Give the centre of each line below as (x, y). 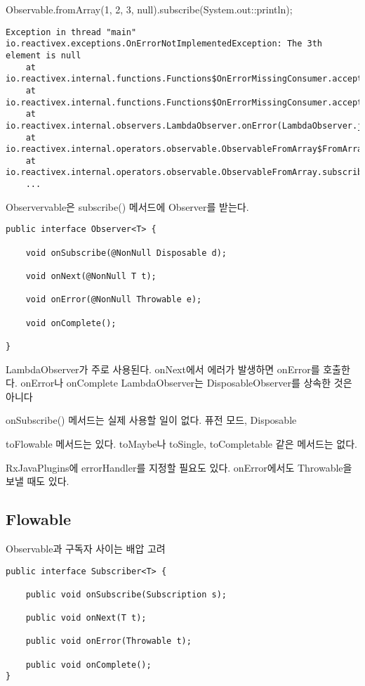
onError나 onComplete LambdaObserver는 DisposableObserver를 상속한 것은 (186, 383)
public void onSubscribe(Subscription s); (126, 594)
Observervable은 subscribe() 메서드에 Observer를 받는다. (127, 206)
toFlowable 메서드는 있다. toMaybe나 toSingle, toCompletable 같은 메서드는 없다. (182, 443)
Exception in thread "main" (71, 32)
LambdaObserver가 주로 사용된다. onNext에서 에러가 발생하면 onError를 (163, 369)
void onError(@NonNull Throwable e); (114, 300)
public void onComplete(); (88, 665)
